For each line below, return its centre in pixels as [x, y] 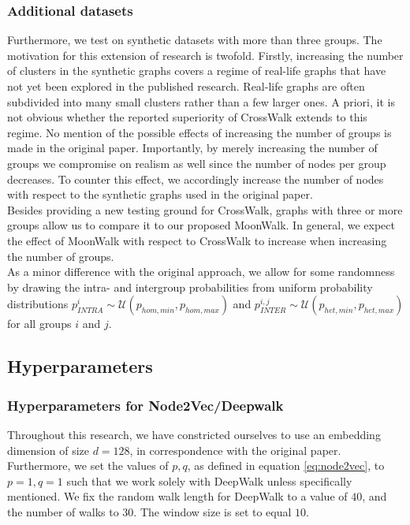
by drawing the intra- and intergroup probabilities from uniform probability [190, 287]
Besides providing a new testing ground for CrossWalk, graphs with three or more [205, 209]
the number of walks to [63, 511]
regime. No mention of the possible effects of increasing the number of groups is [199, 132]
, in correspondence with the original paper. [235, 450]
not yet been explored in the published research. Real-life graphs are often [186, 86]
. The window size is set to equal [212, 511]
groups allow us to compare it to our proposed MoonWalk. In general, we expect [201, 225]
